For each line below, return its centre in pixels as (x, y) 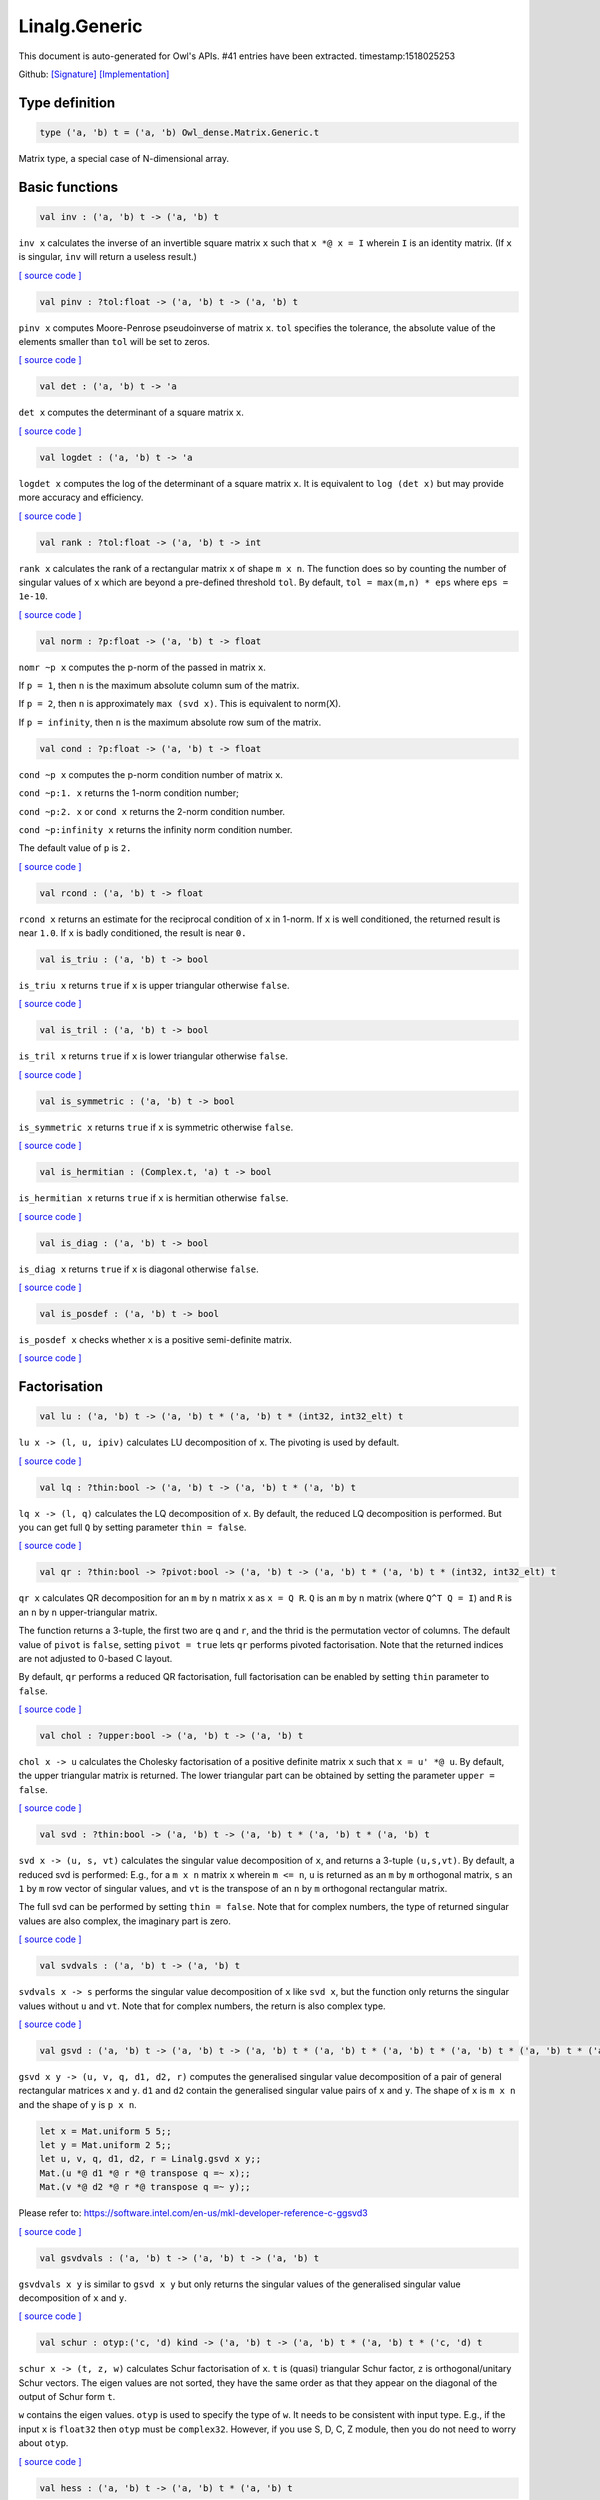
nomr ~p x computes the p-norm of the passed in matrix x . (142, 667)
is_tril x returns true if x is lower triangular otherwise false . (153, 1056)
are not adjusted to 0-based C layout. (95, 1658)
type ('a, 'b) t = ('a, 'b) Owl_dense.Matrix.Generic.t (179, 132)
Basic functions (68, 186)
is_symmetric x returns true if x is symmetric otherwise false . (156, 1127)
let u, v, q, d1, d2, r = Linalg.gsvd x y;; (150, 2159)
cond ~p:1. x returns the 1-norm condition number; (128, 793)
